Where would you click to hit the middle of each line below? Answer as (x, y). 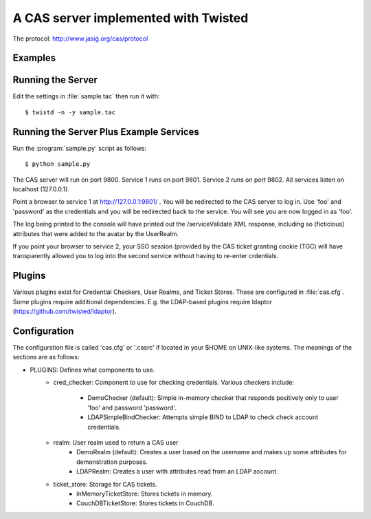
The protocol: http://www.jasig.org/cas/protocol (80, 39)
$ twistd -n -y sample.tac (70, 112)
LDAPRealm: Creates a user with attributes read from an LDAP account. (177, 472)
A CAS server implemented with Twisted (131, 18)
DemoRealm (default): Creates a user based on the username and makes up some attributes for (212, 452)
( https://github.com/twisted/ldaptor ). (65, 311)
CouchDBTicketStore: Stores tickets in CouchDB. (145, 503)
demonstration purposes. (112, 462)
